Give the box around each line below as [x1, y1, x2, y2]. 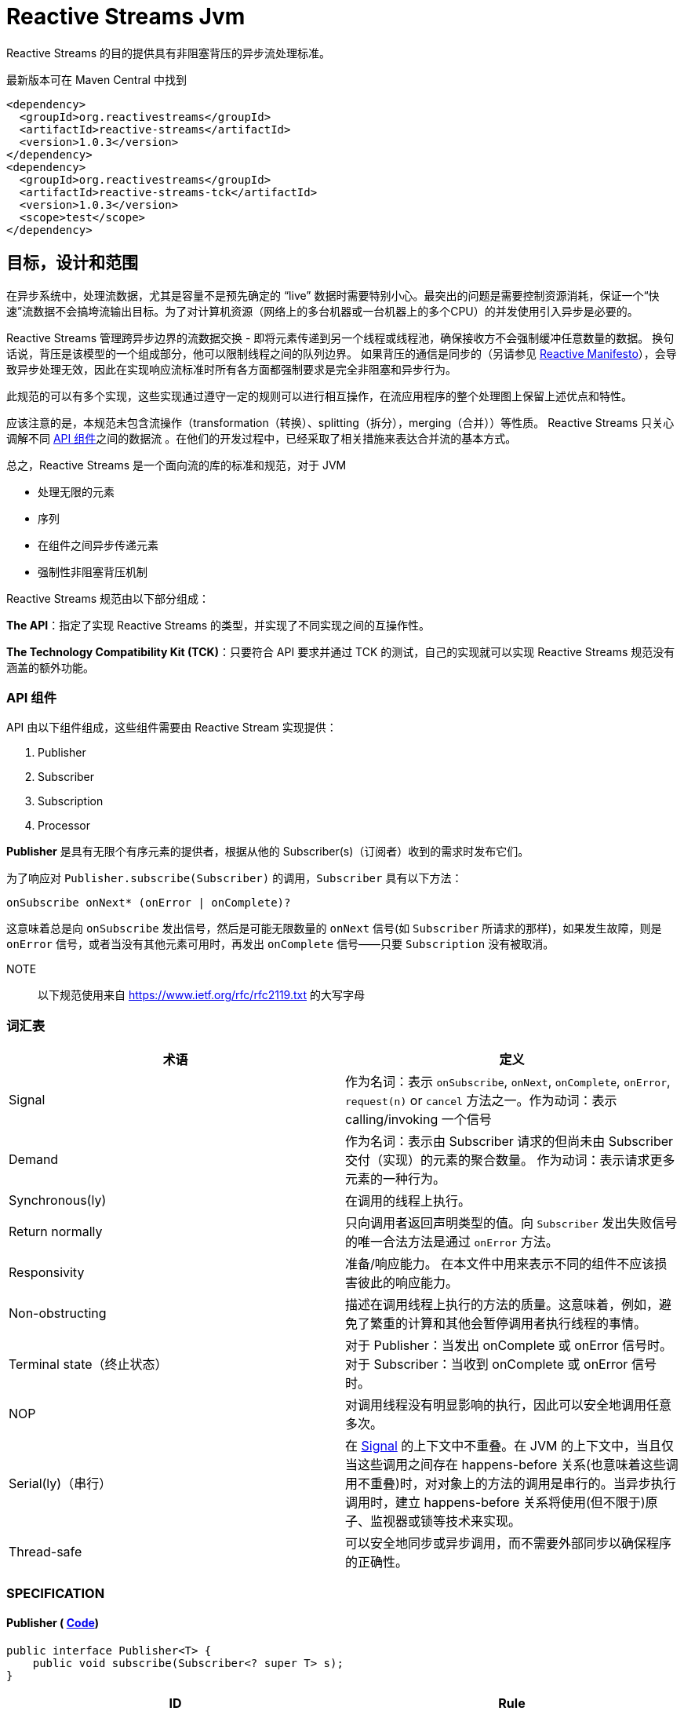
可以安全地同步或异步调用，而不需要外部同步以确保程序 [345, 1535, 672, 1552]
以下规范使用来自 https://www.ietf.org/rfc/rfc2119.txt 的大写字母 [38, 988, 365, 1002]
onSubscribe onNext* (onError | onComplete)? [6, 896, 291, 910]
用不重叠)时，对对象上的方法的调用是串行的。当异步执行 [345, 1476, 676, 1492]
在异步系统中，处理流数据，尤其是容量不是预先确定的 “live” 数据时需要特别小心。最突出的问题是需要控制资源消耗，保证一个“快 [6, 288, 660, 302]
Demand [9, 1151, 59, 1168]
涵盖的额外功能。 [6, 660, 94, 674]
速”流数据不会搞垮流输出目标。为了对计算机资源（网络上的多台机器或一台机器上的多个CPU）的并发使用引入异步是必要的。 [6, 304, 639, 318]
